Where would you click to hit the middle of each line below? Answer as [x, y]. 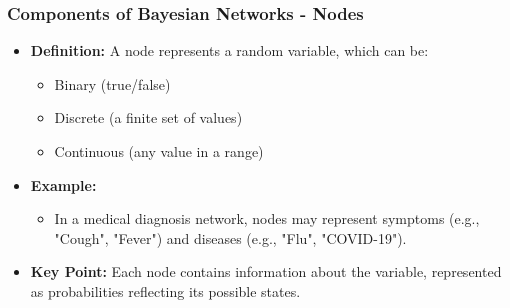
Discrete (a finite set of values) [148, 117]
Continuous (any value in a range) [159, 151]
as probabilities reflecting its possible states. [165, 290]
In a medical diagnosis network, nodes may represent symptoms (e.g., [267, 218]
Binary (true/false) [112, 83]
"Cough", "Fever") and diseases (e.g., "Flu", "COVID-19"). [230, 237]
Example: [63, 184]
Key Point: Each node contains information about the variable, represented [266, 271]
